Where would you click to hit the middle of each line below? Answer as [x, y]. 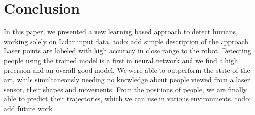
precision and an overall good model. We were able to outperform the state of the [127, 70]
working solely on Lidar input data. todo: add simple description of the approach [126, 41]
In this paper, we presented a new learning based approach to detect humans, [121, 32]
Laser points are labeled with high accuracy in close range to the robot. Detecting [127, 51]
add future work [28, 108]
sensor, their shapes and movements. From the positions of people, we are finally [126, 89]
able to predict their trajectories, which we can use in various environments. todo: [127, 99]
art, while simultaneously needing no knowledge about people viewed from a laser [127, 80]
